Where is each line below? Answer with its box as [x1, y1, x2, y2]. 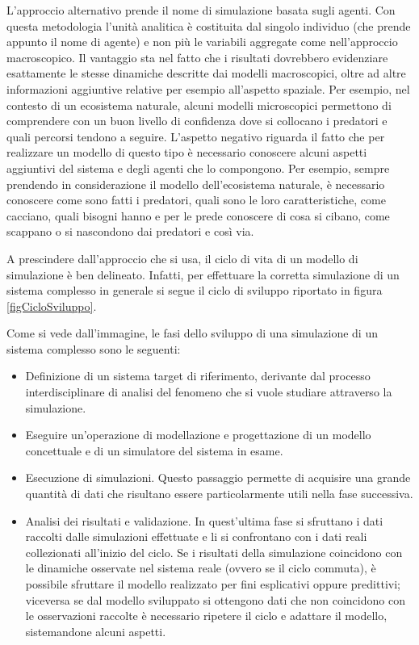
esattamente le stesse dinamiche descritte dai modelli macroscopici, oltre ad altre [6, 65, 406, 82]
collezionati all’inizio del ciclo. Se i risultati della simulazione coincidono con [25, 543, 403, 560]
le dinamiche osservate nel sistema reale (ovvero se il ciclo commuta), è [25, 559, 376, 576]
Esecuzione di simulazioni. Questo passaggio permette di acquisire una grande [25, 469, 411, 486]
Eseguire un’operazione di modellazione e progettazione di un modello [25, 426, 371, 443]
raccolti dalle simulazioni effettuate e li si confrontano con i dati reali [25, 528, 367, 545]
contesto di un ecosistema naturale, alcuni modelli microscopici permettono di [6, 96, 392, 113]
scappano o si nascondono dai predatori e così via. [6, 223, 254, 240]
